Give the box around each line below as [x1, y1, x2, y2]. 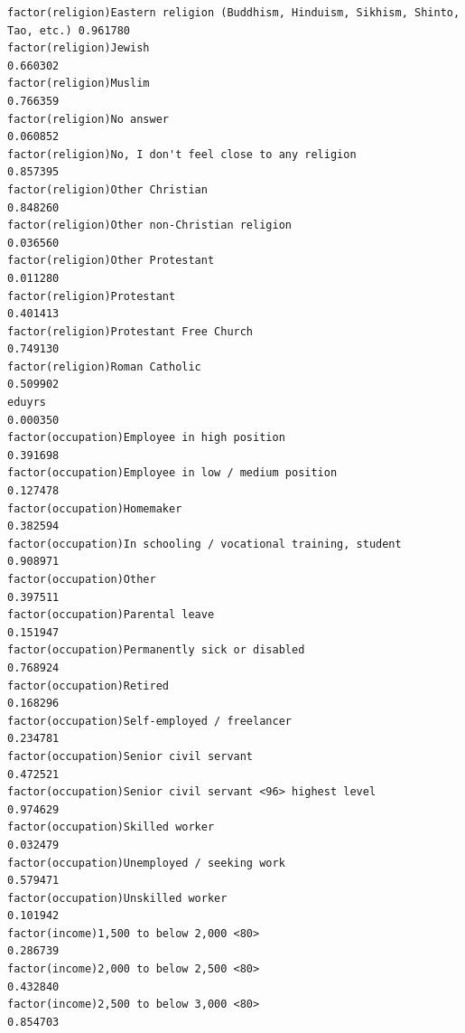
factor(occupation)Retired [7, 679, 169, 692]
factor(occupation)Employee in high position [7, 431, 285, 445]
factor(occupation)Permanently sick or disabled [7, 643, 305, 657]
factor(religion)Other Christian [7, 183, 208, 196]
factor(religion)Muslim [7, 77, 150, 90]
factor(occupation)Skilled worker [7, 821, 215, 834]
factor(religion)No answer [7, 112, 169, 126]
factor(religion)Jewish [7, 42, 150, 55]
